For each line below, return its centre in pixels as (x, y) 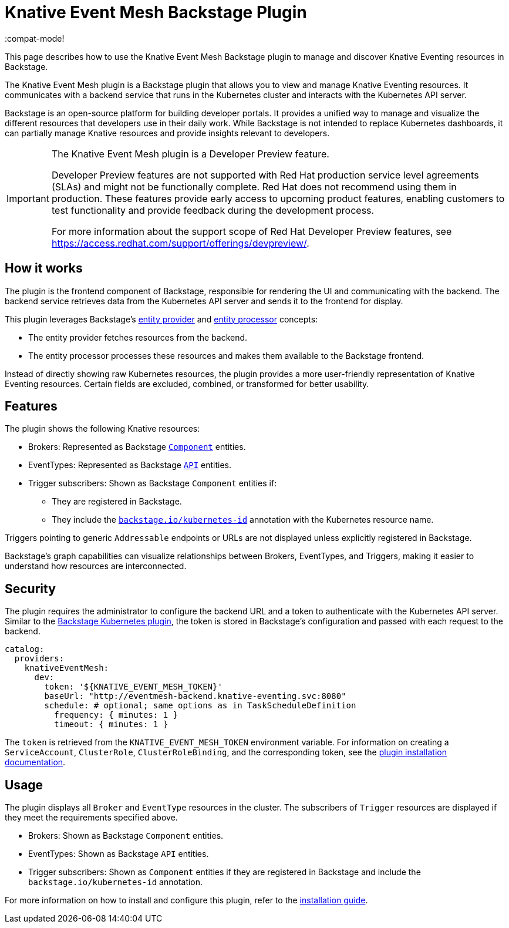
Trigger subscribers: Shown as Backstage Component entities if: (153, 483)
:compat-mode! (35, 38)
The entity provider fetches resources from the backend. (138, 337)
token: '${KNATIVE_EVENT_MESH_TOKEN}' (133, 687)
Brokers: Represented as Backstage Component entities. (137, 447)
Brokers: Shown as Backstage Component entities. (126, 836)
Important (28, 198)
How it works (44, 268)
